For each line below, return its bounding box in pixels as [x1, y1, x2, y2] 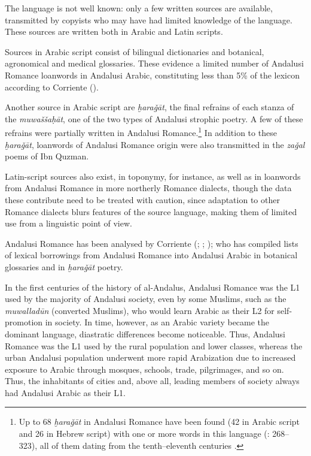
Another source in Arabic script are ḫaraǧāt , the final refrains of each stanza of [5, 101, 294, 113]
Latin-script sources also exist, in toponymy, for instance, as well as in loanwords [5, 170, 301, 182]
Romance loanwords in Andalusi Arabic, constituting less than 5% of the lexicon [5, 68, 300, 81]
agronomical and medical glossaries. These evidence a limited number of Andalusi [5, 57, 304, 70]
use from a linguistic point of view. [5, 217, 132, 229]
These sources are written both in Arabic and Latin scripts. [5, 25, 223, 38]
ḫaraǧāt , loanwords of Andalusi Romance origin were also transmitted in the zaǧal [5, 138, 305, 150]
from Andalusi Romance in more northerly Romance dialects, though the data [5, 182, 292, 194]
